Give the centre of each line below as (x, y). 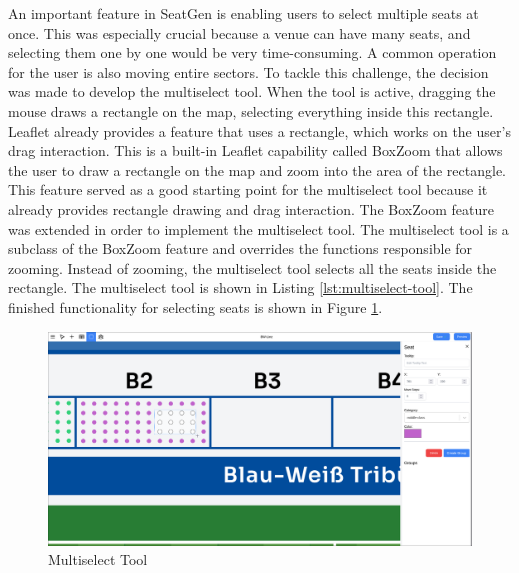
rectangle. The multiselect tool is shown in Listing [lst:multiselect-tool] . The (240, 287)
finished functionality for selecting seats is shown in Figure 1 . (195, 306)
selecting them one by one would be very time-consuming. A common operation (252, 52)
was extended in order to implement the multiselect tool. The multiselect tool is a (258, 228)
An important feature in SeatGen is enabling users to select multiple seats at (243, 13)
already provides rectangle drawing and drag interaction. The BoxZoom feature (251, 208)
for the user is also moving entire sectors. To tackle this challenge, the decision (248, 71)
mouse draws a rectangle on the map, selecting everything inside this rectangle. (251, 110)
